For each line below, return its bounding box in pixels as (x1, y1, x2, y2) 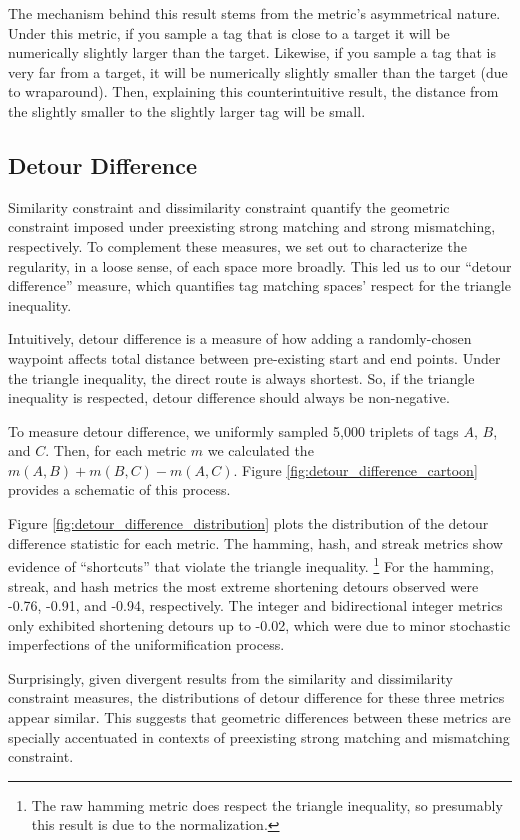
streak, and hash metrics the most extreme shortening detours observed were (8, 575, 479, 596)
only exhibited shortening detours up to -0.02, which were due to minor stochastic (8, 614, 511, 635)
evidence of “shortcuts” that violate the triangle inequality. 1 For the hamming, (8, 553, 494, 576)
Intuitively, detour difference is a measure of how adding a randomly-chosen (8, 328, 472, 349)
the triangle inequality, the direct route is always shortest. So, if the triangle (8, 367, 475, 388)
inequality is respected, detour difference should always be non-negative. (8, 387, 450, 408)
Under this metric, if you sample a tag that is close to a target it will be (8, 22, 450, 43)
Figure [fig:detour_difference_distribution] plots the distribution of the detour (8, 513, 489, 534)
